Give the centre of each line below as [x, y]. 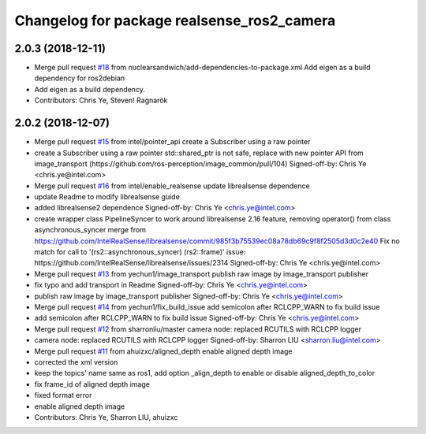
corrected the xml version [76, 362]
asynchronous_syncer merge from [90, 230]
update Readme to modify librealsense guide [107, 197]
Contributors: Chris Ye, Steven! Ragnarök [101, 100]
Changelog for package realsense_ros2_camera [175, 20]
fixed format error [63, 395]
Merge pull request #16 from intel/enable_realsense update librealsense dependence [172, 186]
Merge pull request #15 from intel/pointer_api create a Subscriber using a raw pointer [172, 142]
